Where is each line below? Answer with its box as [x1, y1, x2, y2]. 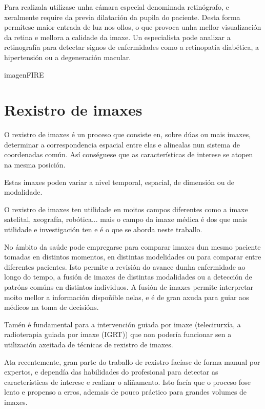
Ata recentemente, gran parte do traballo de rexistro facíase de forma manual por [4, 356, 260, 367]
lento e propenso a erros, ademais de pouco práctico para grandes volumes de [4, 386, 247, 397]
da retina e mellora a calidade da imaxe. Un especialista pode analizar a [4, 31, 231, 42]
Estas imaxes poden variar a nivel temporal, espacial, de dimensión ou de [4, 176, 235, 187]
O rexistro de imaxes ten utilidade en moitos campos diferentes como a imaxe [4, 203, 248, 214]
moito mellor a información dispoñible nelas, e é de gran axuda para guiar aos [4, 291, 249, 302]
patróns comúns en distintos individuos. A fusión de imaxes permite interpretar [4, 282, 254, 292]
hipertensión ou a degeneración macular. [4, 51, 131, 62]
